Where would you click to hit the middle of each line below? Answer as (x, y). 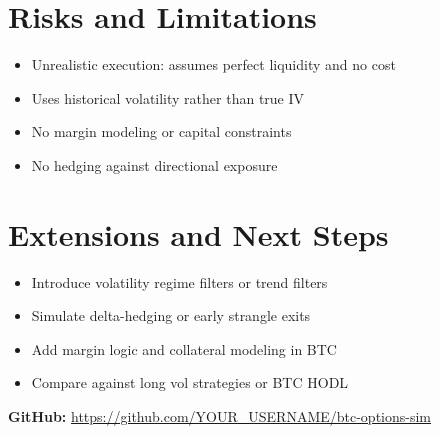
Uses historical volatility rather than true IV (168, 97)
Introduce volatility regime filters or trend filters (179, 281)
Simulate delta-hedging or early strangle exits (171, 315)
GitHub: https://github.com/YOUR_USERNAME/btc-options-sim (220, 416)
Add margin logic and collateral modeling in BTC (184, 348)
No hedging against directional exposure (154, 164)
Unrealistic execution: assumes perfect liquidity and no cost (213, 64)
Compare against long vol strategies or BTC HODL (190, 382)
